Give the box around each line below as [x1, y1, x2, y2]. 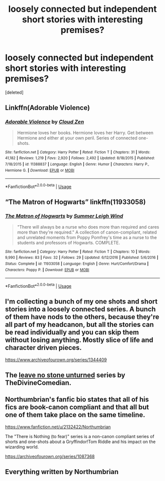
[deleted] [5, 89, 24, 95]
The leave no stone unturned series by [5, 371, 125, 379]
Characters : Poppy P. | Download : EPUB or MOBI [5, 267, 89, 272]
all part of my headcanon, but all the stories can [5, 320, 154, 329]
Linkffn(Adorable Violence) [5, 103, 90, 112]
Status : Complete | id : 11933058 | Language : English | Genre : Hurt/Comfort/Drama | [5, 261, 149, 266]
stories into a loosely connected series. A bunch [5, 305, 156, 313]
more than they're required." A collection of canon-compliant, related [17, 229, 157, 235]
